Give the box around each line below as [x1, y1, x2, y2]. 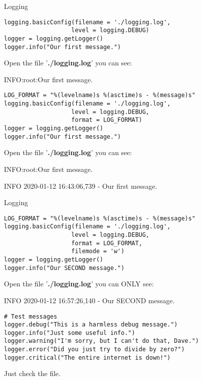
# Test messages [4, 313, 57, 320]
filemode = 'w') [71, 248, 125, 255]
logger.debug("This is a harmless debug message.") [4, 321, 178, 328]
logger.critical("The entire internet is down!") [4, 354, 171, 361]
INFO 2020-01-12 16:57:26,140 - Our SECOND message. [4, 295, 175, 305]
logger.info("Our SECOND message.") [4, 264, 125, 271]
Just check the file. [4, 368, 61, 379]
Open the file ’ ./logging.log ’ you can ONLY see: [4, 278, 154, 289]
